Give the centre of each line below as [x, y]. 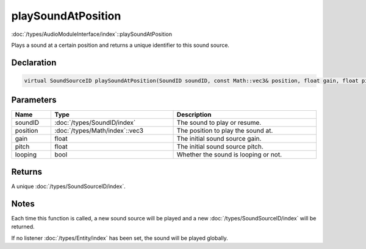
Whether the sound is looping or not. [229, 155]
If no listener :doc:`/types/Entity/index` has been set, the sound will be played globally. [120, 238]
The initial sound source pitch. [220, 147]
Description [194, 114]
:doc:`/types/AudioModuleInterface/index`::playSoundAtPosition [91, 34]
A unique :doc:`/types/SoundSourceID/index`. [68, 186]
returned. [23, 227]
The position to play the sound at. [225, 131]
